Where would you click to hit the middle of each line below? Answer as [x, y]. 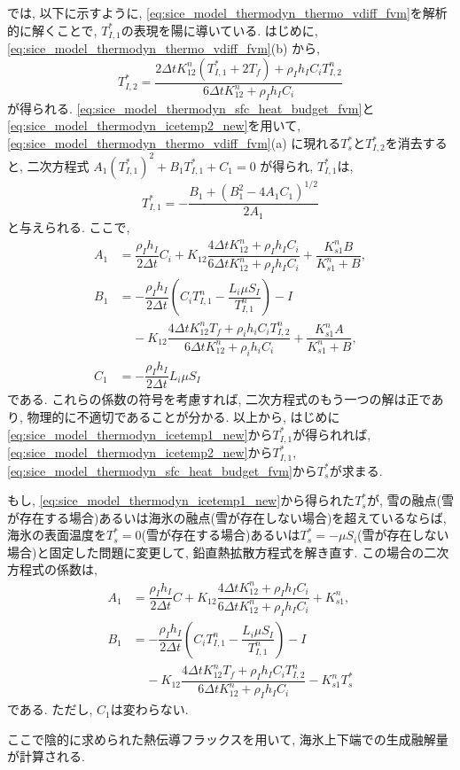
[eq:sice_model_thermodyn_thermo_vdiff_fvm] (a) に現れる [174, 143]
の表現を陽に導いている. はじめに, [219, 30]
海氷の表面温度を [57, 535]
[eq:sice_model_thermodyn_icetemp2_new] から [140, 452]
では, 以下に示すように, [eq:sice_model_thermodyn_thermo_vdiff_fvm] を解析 [227, 12]
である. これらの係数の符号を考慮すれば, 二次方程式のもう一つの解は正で [219, 399]
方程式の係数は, [52, 569]
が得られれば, [332, 434]
